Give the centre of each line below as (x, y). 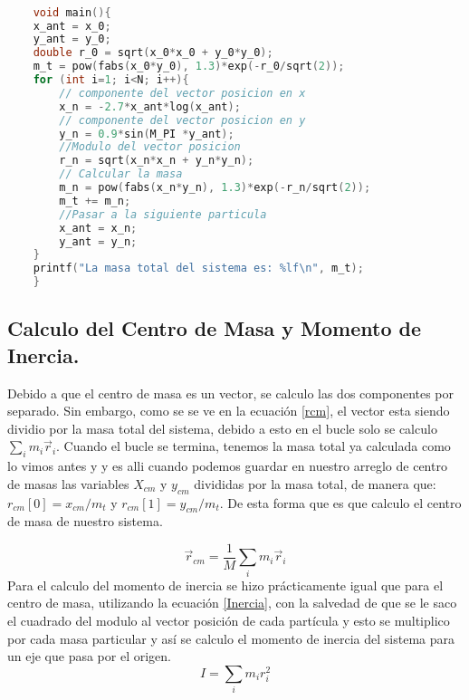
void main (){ (72, 12)
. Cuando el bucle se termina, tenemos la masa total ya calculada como (254, 446)
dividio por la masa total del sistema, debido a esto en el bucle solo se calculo (222, 428)
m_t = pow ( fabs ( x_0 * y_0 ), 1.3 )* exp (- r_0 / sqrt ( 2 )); (189, 67)
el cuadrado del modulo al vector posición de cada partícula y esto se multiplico (229, 620)
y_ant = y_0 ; (72, 39)
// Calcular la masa (121, 174)
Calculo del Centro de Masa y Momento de (215, 328)
